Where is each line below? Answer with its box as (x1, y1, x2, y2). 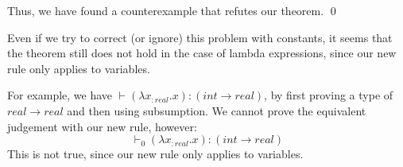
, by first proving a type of (264, 87, 393, 103)
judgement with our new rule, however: (7, 118, 197, 134)
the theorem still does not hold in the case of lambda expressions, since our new (7, 45, 397, 61)
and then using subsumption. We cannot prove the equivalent (67, 102, 366, 118)
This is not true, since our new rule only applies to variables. (7, 146, 304, 162)
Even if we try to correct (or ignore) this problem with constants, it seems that (7, 29, 393, 45)
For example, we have (7, 87, 113, 103)
